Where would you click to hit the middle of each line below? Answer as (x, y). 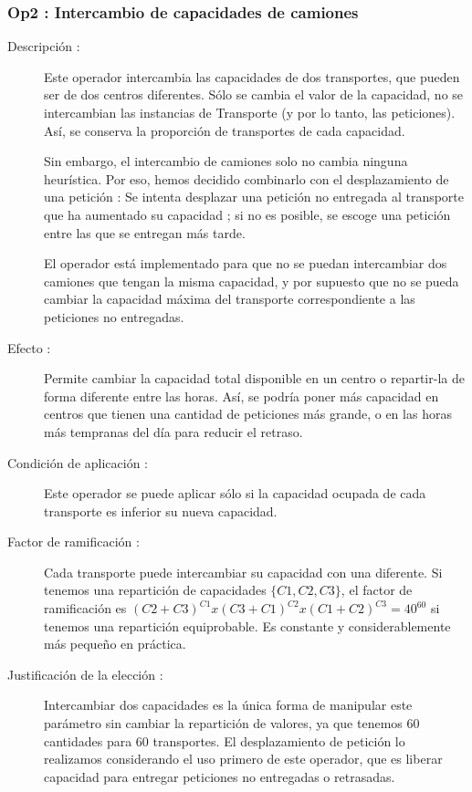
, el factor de (377, 590)
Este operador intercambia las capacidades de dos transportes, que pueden (252, 76)
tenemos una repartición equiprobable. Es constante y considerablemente (247, 625)
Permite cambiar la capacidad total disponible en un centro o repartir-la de (254, 378)
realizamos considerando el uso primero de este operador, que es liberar (243, 759)
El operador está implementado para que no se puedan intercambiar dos (246, 263)
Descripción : (44, 46)
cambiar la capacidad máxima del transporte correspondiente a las (230, 299)
